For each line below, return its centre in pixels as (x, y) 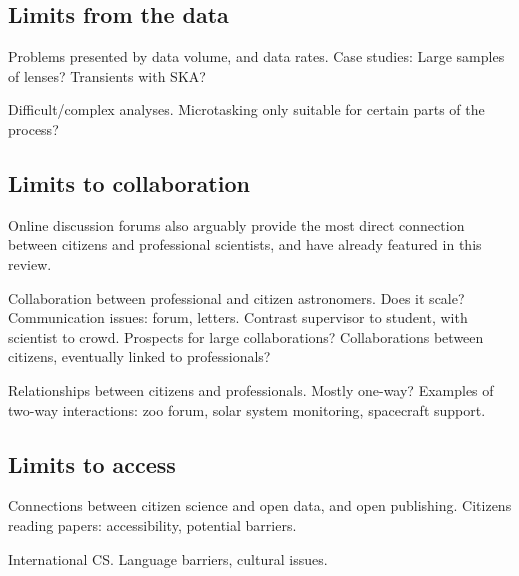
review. (30, 263)
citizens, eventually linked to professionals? (139, 356)
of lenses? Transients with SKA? (107, 75)
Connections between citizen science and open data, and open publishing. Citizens (260, 505)
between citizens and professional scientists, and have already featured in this (245, 244)
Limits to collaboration (129, 182)
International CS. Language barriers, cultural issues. (168, 558)
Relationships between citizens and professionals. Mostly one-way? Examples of (251, 389)
